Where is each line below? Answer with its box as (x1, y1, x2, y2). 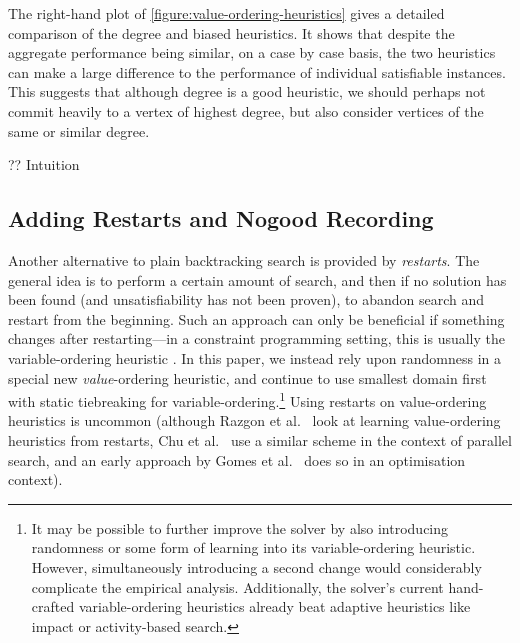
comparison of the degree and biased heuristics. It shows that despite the (8, 22, 455, 43)
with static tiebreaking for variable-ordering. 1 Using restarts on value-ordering (8, 388, 487, 411)
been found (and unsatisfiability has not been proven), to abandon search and (8, 289, 485, 310)
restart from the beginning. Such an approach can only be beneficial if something (8, 308, 505, 329)
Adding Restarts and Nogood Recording (8, 203, 434, 234)
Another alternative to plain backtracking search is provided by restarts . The (8, 249, 480, 270)
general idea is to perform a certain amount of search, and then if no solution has (8, 269, 507, 290)
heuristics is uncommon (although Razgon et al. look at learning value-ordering (8, 410, 501, 431)
